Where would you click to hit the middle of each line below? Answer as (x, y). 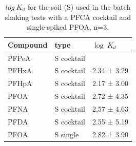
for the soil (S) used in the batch (79, 7)
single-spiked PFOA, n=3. (68, 27)
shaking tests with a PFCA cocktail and (68, 17)
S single (67, 134)
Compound (28, 44)
